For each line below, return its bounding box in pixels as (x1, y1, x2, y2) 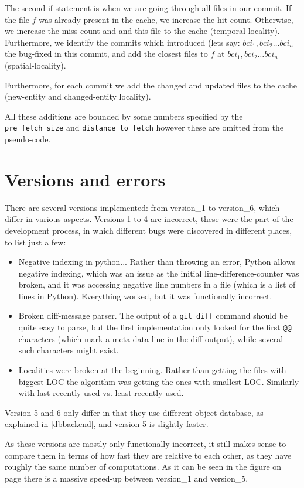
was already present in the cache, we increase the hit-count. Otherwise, (39, 13, 293, 25)
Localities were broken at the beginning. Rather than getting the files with (18, 363, 286, 376)
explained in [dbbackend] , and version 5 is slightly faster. (5, 418, 209, 430)
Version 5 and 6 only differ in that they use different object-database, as (5, 406, 264, 418)
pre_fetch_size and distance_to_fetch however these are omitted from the (5, 121, 284, 134)
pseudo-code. (5, 133, 51, 145)
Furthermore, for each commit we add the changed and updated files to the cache (5, 79, 297, 91)
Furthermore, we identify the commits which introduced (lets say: (5, 36, 240, 48)
